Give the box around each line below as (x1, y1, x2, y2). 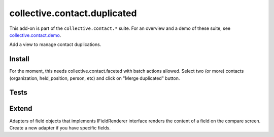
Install (9, 55, 30, 63)
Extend (9, 104, 32, 113)
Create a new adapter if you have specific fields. (9, 124, 111, 131)
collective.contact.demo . (9, 32, 61, 38)
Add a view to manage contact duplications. (9, 41, 101, 48)
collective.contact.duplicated (9, 8, 137, 19)
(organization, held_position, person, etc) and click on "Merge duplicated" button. (9, 75, 180, 81)
